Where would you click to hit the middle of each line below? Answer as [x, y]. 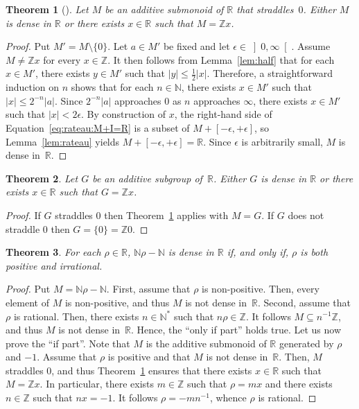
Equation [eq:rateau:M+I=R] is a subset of [98, 127]
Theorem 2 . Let [42, 178]
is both [314, 252]
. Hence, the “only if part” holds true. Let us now [236, 330]
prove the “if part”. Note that [68, 343]
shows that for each [112, 87]
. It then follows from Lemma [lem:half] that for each [221, 59]
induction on [33, 87]
